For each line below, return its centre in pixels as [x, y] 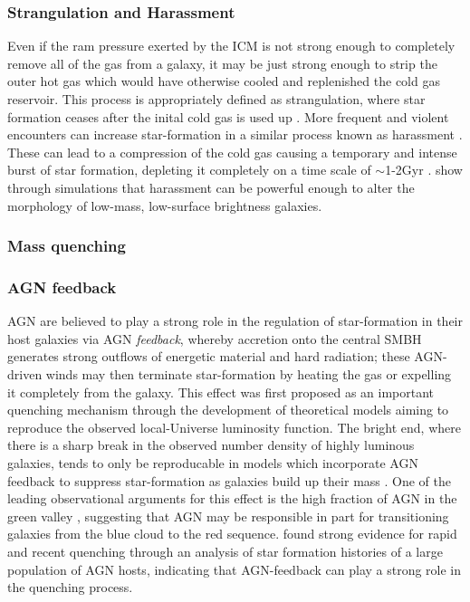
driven [25, 374]
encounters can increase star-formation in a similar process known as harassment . [235, 134]
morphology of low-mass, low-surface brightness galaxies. [165, 205]
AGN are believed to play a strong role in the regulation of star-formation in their [235, 321]
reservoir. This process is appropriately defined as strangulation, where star [216, 99]
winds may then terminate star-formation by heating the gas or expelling [249, 374]
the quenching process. [70, 587]
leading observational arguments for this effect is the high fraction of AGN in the [232, 498]
